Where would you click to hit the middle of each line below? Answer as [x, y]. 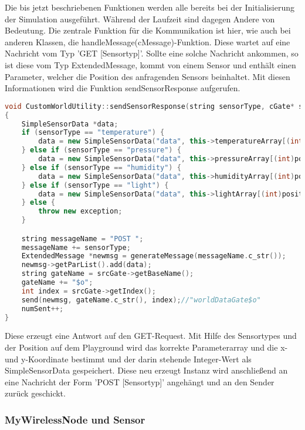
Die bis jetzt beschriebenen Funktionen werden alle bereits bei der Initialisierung [150, 7]
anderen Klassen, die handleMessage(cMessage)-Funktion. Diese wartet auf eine [148, 41]
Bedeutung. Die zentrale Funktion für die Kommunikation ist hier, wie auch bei [148, 30]
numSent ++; [43, 309]
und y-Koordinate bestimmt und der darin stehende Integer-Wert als [128, 359]
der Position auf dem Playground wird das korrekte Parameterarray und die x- [146, 347]
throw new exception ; [80, 211]
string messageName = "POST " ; [82, 239]
